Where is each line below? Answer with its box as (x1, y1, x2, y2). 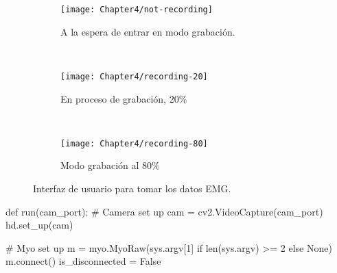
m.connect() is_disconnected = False (5, 254, 161, 268)
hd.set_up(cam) (5, 218, 73, 232)
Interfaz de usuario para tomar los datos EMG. (33, 181, 231, 195)
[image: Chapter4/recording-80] (60, 138, 208, 148)
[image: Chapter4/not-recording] (60, 5, 213, 14)
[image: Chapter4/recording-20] (60, 71, 208, 81)
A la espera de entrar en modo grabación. (60, 24, 235, 38)
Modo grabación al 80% (60, 158, 160, 172)
